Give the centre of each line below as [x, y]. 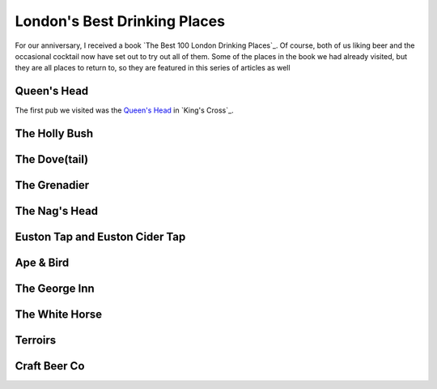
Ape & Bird [42, 263]
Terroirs [36, 340]
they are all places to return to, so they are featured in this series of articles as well [153, 68]
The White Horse [59, 315]
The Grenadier [52, 185]
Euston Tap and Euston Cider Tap [100, 237]
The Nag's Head [57, 211]
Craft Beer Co [50, 366]
